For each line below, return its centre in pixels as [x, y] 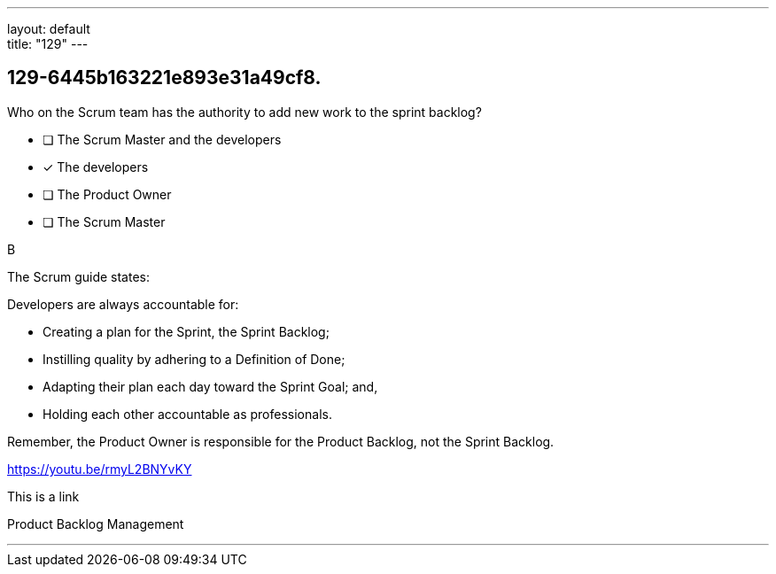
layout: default [49, 29]
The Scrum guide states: [78, 276]
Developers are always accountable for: [123, 304]
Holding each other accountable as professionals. [187, 414]
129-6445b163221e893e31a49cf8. [164, 78]
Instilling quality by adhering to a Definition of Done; [194, 359]
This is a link [43, 496]
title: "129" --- [48, 44]
